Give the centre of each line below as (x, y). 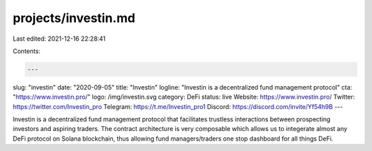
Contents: (27, 51)
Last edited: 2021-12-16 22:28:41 (59, 39)
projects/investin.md (74, 18)
